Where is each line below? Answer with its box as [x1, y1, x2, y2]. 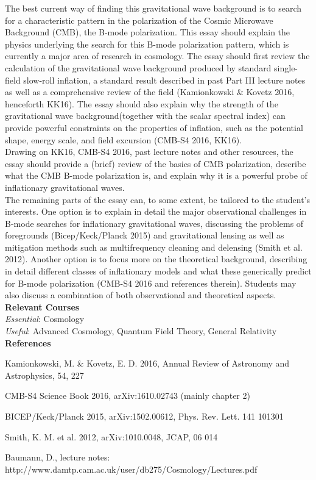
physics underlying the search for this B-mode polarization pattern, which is [5, 37, 289, 50]
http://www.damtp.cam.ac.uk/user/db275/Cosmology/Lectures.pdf [5, 462, 258, 475]
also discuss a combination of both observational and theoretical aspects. [5, 288, 276, 301]
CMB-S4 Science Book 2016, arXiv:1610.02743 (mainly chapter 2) [5, 389, 250, 402]
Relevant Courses [5, 300, 80, 313]
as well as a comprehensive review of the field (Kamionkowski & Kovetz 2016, [5, 85, 295, 98]
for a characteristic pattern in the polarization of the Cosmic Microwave [5, 13, 273, 26]
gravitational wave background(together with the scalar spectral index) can [5, 109, 286, 122]
